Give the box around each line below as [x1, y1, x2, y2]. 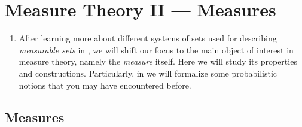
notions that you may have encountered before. [19, 78, 191, 91]
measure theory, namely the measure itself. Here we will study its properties [19, 55, 297, 68]
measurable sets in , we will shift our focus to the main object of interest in [19, 43, 294, 56]
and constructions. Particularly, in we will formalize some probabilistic [19, 66, 277, 79]
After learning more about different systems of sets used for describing [19, 32, 277, 44]
